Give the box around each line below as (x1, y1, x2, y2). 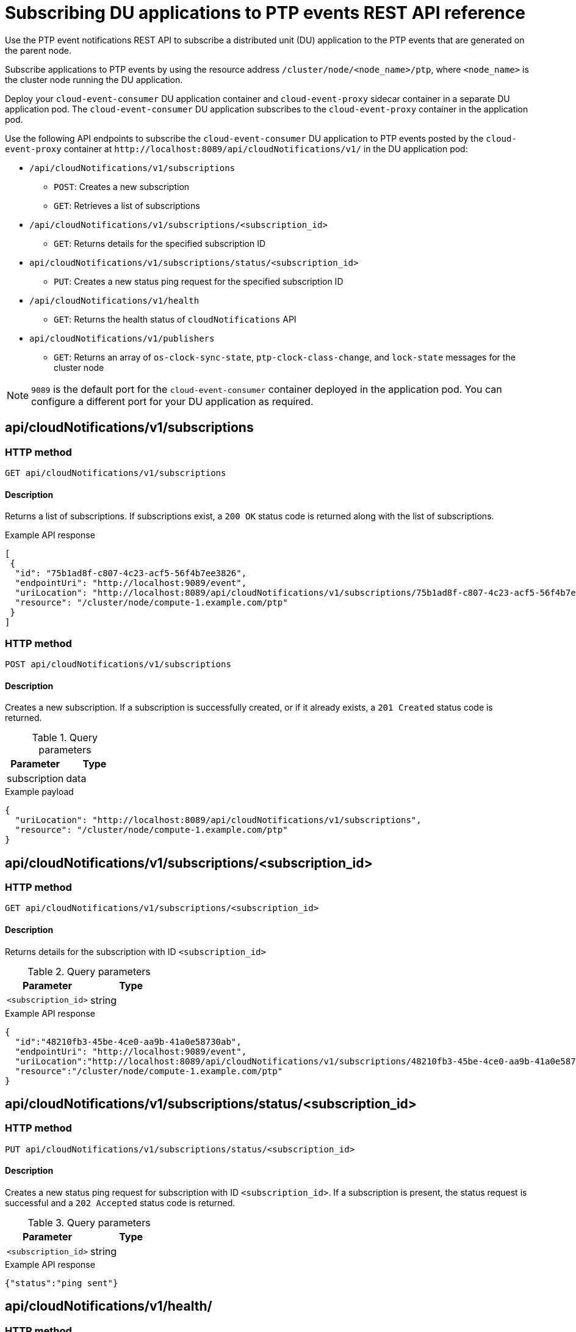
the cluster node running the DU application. (5, 74, 183, 85)
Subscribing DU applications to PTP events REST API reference (5, 2, 525, 23)
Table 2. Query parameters (27, 965, 151, 978)
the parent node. (5, 45, 71, 56)
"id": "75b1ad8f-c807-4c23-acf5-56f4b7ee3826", (15, 568, 247, 579)
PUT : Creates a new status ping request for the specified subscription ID (54, 276, 344, 287)
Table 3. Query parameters (27, 1217, 151, 1229)
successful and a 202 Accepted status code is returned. (5, 1198, 236, 1209)
